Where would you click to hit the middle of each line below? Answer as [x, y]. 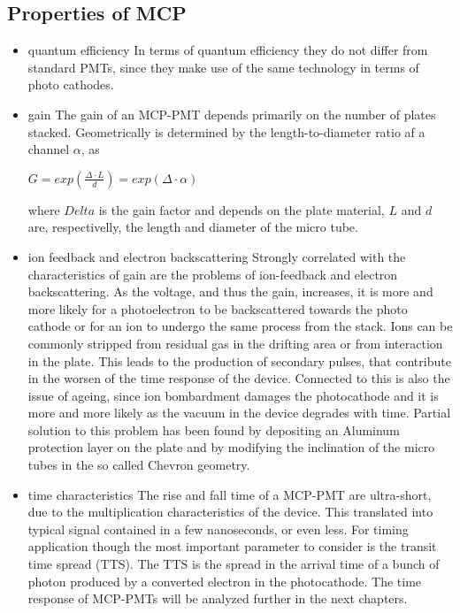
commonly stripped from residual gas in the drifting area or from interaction [235, 343]
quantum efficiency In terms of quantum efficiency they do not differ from [228, 50]
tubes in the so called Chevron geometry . [139, 465]
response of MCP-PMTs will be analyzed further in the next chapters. [218, 598]
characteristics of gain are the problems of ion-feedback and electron [213, 274]
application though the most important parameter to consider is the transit [232, 546]
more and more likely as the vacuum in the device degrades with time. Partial [239, 413]
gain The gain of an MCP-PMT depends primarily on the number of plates [232, 114]
